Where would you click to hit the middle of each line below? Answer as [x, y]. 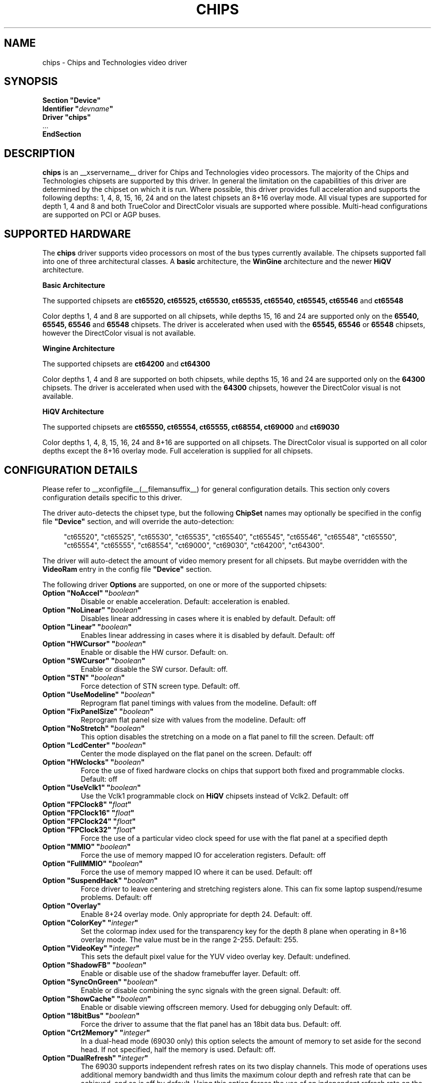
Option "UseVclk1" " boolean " [92, 787]
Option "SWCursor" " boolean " [94, 660]
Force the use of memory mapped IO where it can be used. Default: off [196, 872]
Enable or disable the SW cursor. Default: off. [154, 669]
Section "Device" [72, 100]
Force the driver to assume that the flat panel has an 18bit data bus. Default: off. [211, 1024]
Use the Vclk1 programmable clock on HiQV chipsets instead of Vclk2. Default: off [215, 796]
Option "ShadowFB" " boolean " [95, 965]
